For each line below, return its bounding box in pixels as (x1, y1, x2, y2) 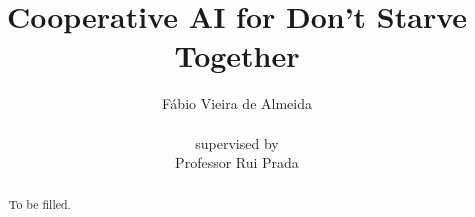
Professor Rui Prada (175, 152, 299, 173)
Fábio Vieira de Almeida (162, 93, 312, 114)
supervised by (195, 132, 279, 153)
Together (174, 35, 300, 76)
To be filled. (8, 196, 71, 213)
